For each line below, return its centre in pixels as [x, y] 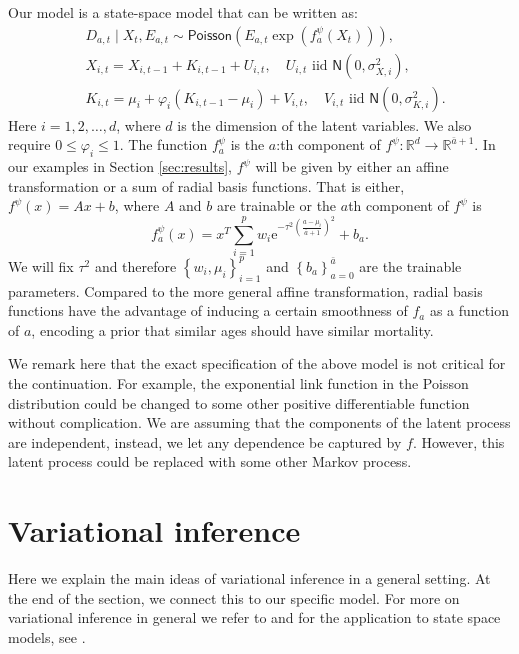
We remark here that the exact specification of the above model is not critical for [257, 363]
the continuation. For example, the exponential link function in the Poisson [238, 382]
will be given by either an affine [352, 166]
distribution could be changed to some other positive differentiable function [239, 402]
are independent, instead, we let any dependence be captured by [205, 441]
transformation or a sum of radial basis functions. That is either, [206, 185]
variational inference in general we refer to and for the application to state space [254, 617]
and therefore [135, 265]
